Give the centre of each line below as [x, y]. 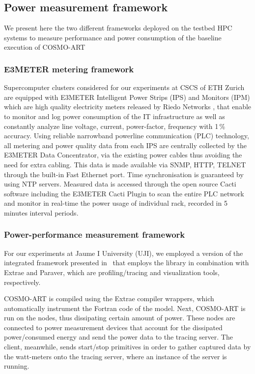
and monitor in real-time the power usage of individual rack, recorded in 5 [116, 203]
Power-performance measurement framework [95, 234]
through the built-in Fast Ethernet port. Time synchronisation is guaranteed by [124, 174]
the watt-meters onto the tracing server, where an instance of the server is [115, 356]
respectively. [22, 282]
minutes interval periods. [41, 212]
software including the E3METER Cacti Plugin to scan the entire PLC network [124, 193]
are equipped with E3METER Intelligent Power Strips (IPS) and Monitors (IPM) [127, 97]
